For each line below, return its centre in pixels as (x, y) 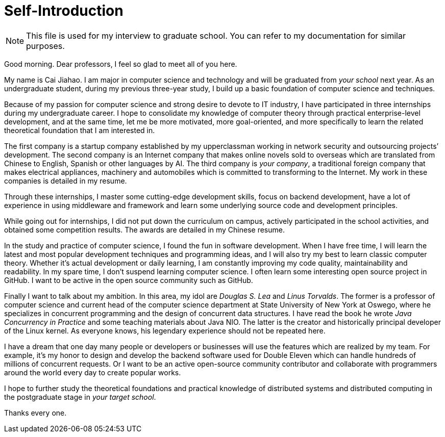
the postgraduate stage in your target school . (80, 397)
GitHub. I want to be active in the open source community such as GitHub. (129, 280)
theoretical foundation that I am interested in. (80, 130)
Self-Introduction (64, 11)
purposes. (45, 46)
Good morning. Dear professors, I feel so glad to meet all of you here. (121, 64)
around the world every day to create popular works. (93, 372)
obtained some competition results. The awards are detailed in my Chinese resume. (144, 229)
